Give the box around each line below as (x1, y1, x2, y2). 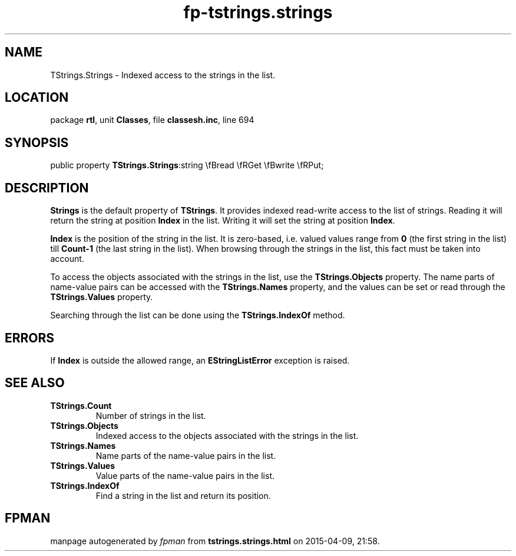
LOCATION (5, 90, 69, 105)
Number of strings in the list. (95, 410, 206, 421)
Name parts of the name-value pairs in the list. (95, 450, 276, 461)
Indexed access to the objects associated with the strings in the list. (95, 430, 359, 441)
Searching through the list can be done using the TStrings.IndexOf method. (50, 310, 345, 321)
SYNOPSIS (5, 135, 69, 150)
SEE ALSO (5, 375, 65, 391)
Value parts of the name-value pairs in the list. (95, 470, 275, 481)
